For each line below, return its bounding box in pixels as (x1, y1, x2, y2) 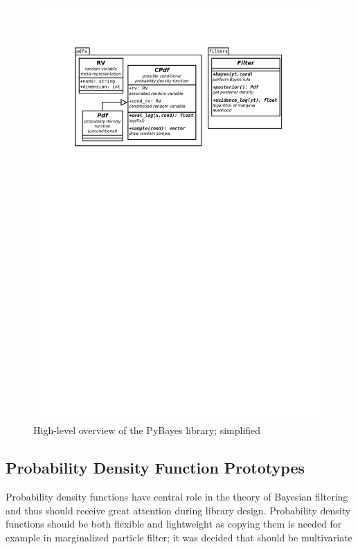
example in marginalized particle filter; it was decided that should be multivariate (6, 530, 352, 544)
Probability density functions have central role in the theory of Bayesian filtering (6, 489, 348, 504)
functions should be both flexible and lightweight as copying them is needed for (6, 516, 342, 531)
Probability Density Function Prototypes (6, 457, 305, 478)
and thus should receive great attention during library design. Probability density (6, 503, 351, 517)
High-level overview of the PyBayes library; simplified (33, 423, 261, 438)
